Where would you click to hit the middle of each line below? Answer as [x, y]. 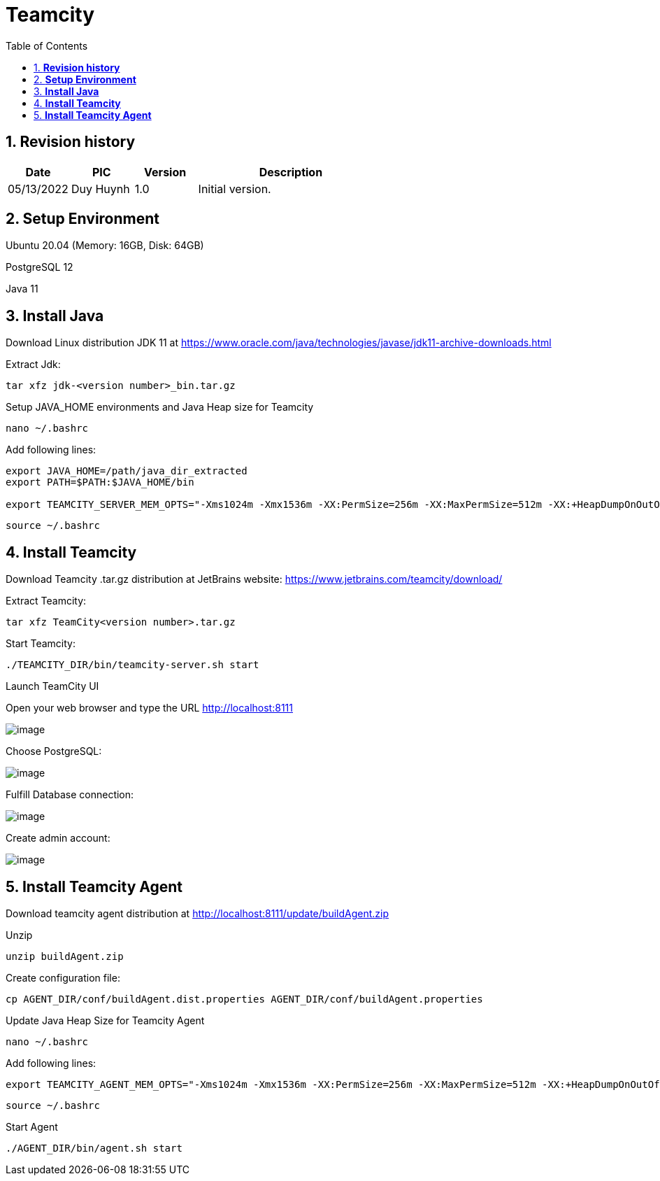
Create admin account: [58, 838]
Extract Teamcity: [46, 601]
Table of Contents [47, 45]
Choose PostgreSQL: [54, 751]
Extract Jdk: [33, 365]
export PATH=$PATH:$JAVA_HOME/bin [100, 482]
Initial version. [235, 189]
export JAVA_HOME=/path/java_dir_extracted [127, 471]
